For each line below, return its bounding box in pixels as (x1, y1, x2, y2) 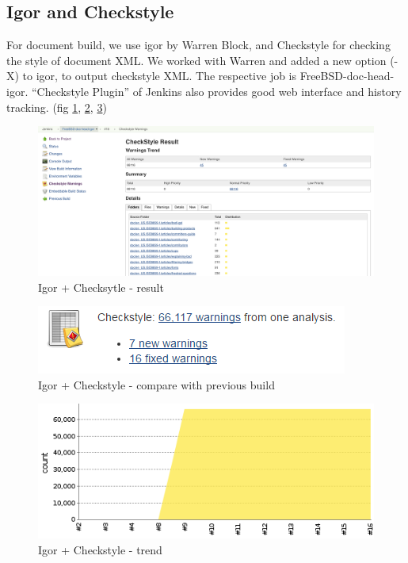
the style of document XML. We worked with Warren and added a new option (6, 52, 387, 68)
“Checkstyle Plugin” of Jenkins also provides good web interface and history (31, 82, 402, 99)
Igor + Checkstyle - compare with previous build (38, 376, 275, 393)
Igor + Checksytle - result (38, 278, 164, 295)
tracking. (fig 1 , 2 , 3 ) (6, 98, 107, 115)
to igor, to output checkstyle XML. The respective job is (22, 67, 297, 84)
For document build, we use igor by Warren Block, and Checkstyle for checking (6, 36, 391, 53)
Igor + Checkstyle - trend (38, 541, 162, 557)
